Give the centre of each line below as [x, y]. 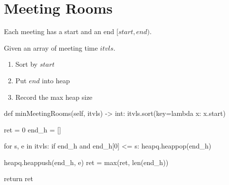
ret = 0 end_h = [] [33, 129]
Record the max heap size [54, 97]
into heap [56, 80]
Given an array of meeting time [51, 47]
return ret [19, 178]
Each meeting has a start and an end [59, 31]
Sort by [26, 64]
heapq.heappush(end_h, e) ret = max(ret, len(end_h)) [86, 162]
